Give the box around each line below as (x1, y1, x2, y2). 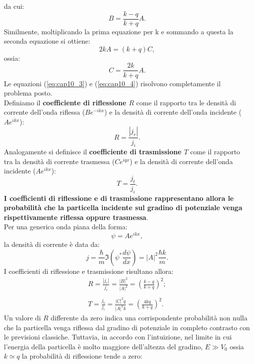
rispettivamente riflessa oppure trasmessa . (4, 212, 148, 222)
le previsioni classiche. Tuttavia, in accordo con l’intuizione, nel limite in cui (4, 332, 232, 342)
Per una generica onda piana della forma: (4, 221, 128, 232)
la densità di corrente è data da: (4, 239, 100, 249)
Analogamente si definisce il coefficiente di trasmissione (4, 146, 182, 157)
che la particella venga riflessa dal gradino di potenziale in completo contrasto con (4, 322, 250, 332)
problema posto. (4, 88, 52, 98)
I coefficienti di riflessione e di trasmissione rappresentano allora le (4, 193, 234, 203)
